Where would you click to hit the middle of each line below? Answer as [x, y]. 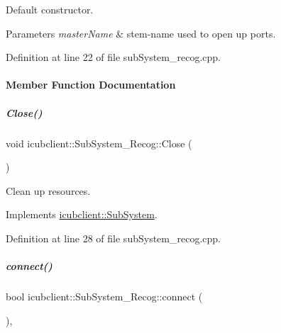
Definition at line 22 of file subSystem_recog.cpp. [113, 57]
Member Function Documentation [91, 85]
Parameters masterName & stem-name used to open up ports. [141, 33]
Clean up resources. [48, 190]
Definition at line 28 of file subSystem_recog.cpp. [113, 238]
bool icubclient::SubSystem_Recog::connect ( [104, 297]
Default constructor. [50, 9]
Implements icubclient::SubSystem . [82, 214]
